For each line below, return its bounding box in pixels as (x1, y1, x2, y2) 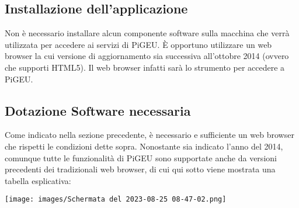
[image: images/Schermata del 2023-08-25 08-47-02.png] (5, 195, 227, 204)
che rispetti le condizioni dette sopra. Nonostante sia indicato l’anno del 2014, (5, 140, 283, 152)
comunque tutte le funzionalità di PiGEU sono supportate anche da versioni (5, 151, 277, 164)
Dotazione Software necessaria (5, 101, 191, 119)
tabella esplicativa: (5, 174, 71, 186)
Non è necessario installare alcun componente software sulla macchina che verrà (5, 27, 290, 39)
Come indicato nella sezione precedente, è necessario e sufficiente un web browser (5, 129, 294, 141)
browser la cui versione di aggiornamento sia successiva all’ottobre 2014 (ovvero (5, 50, 289, 62)
